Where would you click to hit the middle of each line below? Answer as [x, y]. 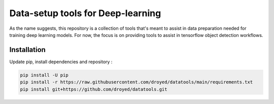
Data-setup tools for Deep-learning [85, 13]
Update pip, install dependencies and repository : [61, 62]
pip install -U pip [44, 75]
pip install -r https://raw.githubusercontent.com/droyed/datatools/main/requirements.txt [136, 82]
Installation [27, 50]
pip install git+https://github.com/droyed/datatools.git [94, 89]
